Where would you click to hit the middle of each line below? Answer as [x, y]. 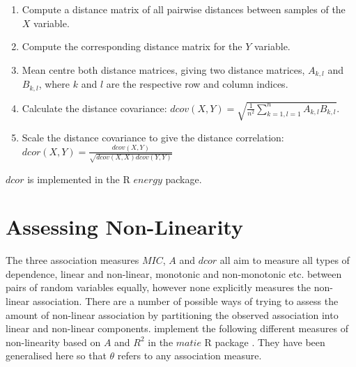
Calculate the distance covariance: [94, 108]
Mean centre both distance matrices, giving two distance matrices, [163, 69]
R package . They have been [265, 342]
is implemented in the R [79, 179]
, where [54, 84]
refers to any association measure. [189, 356]
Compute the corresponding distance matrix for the [132, 46]
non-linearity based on [53, 342]
